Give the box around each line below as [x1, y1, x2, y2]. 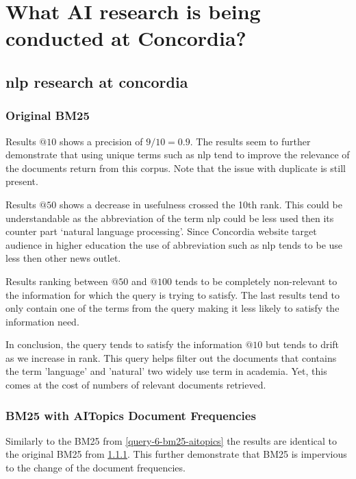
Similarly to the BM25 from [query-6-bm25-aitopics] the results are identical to [5, 433, 338, 447]
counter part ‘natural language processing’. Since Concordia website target [5, 224, 317, 238]
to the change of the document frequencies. [5, 460, 186, 475]
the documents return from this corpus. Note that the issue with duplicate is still [5, 160, 346, 175]
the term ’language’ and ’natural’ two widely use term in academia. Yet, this [5, 364, 327, 378]
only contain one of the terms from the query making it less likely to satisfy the [5, 301, 340, 315]
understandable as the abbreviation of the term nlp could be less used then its [5, 210, 334, 225]
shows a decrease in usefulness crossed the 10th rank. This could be [59, 197, 342, 211]
